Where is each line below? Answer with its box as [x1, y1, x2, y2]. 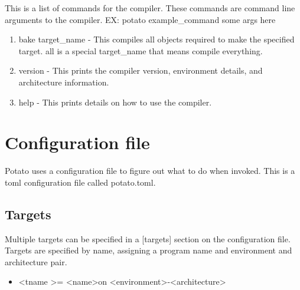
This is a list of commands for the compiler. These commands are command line [5, 2, 295, 14]
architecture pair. [5, 255, 67, 268]
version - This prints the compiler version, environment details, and [18, 64, 263, 77]
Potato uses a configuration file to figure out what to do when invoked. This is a [5, 164, 295, 177]
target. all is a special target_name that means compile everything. [18, 44, 263, 57]
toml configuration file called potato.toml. [5, 176, 156, 188]
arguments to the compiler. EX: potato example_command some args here [5, 13, 276, 25]
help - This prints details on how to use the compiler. [18, 95, 212, 108]
